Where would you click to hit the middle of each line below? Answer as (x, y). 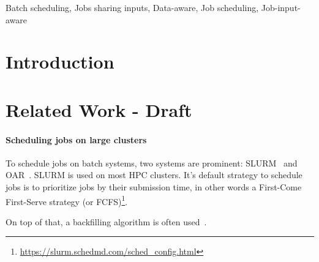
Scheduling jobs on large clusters (76, 139)
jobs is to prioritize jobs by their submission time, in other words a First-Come (154, 186)
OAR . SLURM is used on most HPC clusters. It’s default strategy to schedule (154, 175)
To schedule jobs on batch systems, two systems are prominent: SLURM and (152, 163)
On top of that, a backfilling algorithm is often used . (106, 221)
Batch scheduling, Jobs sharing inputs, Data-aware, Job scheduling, (132, 7)
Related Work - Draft (99, 109)
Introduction (60, 62)
